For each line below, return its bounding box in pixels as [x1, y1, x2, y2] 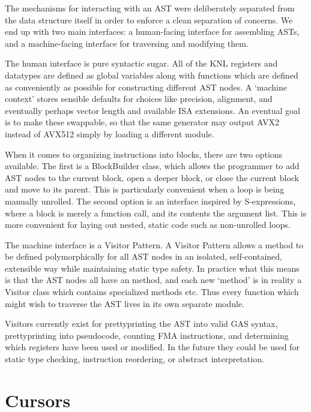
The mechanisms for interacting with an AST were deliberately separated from [5, 2, 295, 14]
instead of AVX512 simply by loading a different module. [5, 127, 214, 140]
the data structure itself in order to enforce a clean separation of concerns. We [5, 13, 293, 26]
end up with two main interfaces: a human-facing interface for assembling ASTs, [5, 25, 300, 38]
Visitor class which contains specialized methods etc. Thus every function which [5, 285, 299, 298]
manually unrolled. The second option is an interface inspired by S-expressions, [5, 194, 296, 207]
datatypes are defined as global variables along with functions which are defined [5, 68, 298, 81]
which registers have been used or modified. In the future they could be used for [5, 341, 300, 353]
